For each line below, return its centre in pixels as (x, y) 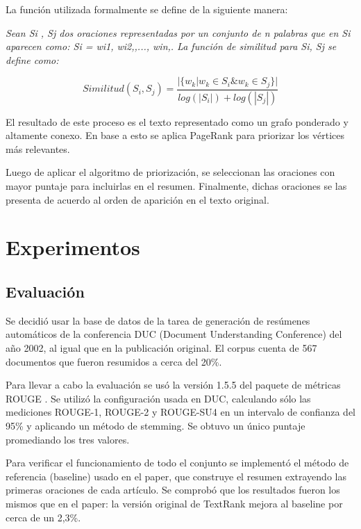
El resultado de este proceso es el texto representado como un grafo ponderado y (177, 121)
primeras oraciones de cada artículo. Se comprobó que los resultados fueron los (173, 490)
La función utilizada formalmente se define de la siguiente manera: (147, 9)
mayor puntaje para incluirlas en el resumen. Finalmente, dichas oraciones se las (176, 186)
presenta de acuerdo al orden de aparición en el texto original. (137, 199)
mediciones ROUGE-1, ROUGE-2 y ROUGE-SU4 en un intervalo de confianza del (181, 412)
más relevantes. (38, 148)
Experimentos (73, 247)
